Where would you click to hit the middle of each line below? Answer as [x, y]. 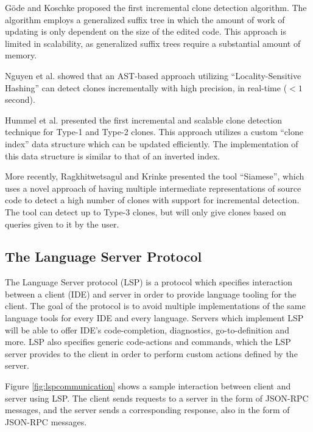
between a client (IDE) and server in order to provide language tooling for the [151, 294]
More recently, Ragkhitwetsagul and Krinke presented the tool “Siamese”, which [155, 176]
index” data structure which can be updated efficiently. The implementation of [152, 143]
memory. [21, 55]
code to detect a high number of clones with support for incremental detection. [152, 200]
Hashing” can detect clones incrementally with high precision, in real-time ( [146, 87]
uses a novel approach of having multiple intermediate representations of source [153, 188]
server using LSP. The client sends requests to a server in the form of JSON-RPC [157, 398]
